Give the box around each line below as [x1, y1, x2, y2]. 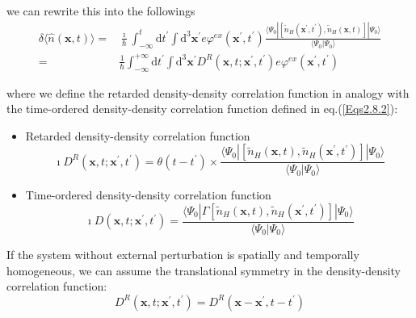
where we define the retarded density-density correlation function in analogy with [6, 84, 410, 101]
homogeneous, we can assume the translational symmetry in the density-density [6, 262, 401, 278]
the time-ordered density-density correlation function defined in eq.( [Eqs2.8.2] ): [6, 100, 398, 117]
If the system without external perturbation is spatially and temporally [6, 246, 359, 263]
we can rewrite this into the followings [6, 2, 195, 19]
